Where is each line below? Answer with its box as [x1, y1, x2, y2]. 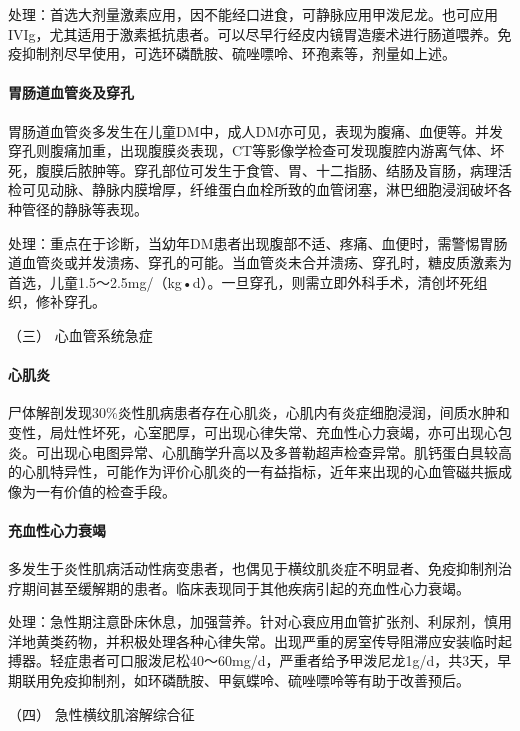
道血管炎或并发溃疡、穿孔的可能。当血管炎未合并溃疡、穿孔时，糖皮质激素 [8, 252, 498, 273]
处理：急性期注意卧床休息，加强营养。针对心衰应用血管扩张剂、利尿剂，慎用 [8, 611, 512, 632]
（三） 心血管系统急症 [8, 324, 153, 345]
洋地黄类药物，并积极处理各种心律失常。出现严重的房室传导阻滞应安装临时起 [8, 630, 512, 651]
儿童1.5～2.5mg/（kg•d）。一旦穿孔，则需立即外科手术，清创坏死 [49, 271, 474, 292]
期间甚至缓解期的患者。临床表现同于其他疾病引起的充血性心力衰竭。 [21, 577, 470, 598]
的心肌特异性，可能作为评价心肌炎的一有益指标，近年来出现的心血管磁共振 [8, 461, 498, 482]
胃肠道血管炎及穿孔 [8, 82, 134, 103]
